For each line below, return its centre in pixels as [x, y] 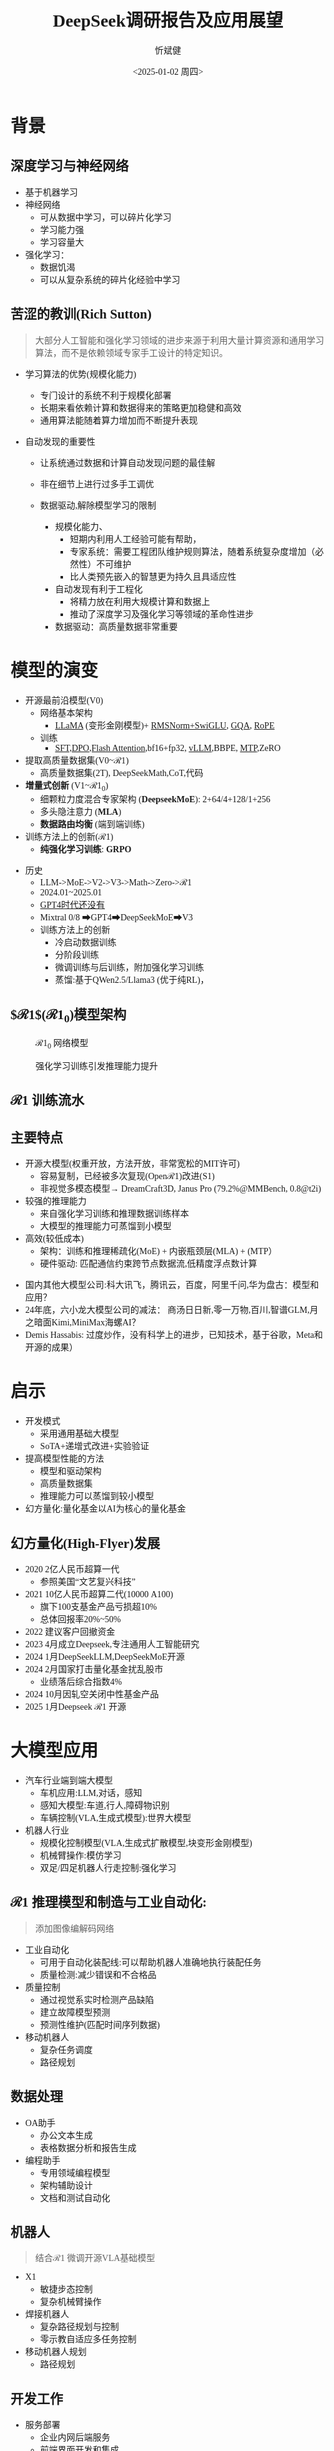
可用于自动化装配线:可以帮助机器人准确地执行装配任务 [150, 1962]
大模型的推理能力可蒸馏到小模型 [105, 1226]
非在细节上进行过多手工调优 [97, 484]
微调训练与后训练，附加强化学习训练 [129, 967]
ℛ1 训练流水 [47, 1100]
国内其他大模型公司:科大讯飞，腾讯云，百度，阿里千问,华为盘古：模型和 [172, 1285]
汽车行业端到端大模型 [68, 1780]
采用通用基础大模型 [79, 1434]
